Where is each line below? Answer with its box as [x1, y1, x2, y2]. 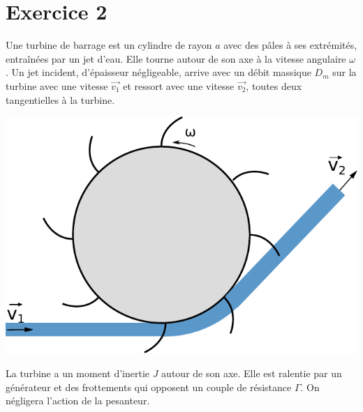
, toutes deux [246, 78, 302, 93]
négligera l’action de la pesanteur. [6, 393, 150, 408]
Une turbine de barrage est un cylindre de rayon [6, 38, 212, 52]
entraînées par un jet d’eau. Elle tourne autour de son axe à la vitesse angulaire [6, 51, 346, 66]
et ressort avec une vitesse [123, 78, 235, 93]
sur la [332, 65, 357, 79]
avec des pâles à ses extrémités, [223, 38, 357, 52]
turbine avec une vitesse [6, 78, 108, 93]
